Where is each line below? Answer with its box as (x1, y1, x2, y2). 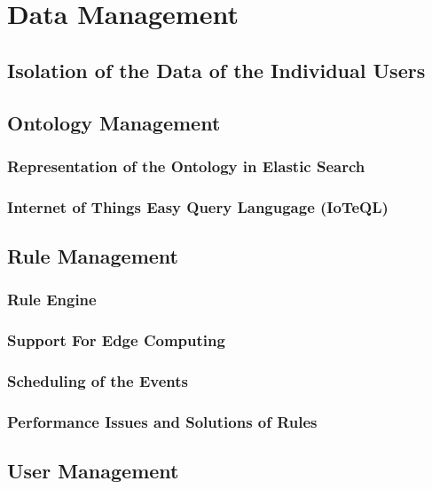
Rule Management (7, 242, 178, 270)
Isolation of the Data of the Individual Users (7, 56, 426, 83)
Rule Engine (7, 288, 97, 311)
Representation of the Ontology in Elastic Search (7, 154, 365, 177)
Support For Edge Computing (7, 329, 225, 351)
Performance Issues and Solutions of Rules (7, 410, 318, 432)
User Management (7, 457, 179, 485)
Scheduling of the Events (7, 370, 188, 392)
